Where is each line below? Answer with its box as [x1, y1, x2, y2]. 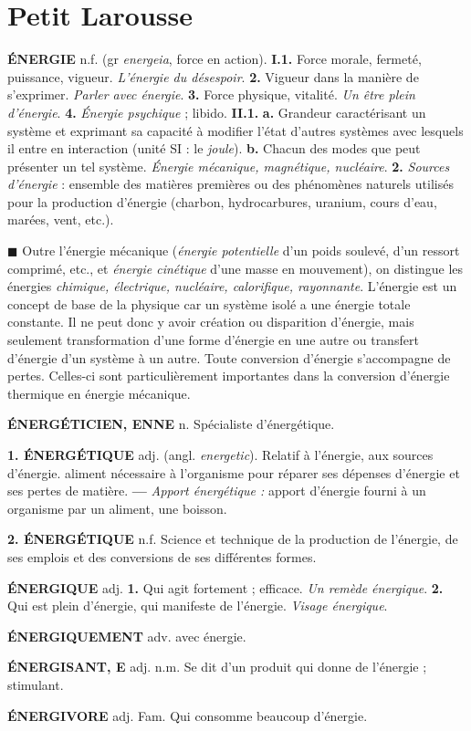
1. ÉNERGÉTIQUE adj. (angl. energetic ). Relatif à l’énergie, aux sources [7, 445, 434, 464]
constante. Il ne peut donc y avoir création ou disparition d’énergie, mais [7, 312, 414, 331]
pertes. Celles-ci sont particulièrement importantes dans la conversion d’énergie [7, 366, 450, 385]
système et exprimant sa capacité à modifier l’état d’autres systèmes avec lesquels [7, 120, 464, 140]
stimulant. [7, 674, 64, 694]
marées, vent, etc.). [7, 210, 114, 229]
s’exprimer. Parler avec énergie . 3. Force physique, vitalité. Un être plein [7, 85, 415, 104]
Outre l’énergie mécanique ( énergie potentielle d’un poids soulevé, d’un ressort [22, 241, 460, 260]
